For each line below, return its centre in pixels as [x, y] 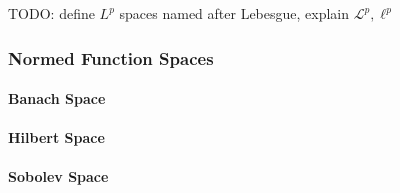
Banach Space [57, 98]
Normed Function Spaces [111, 57]
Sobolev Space [58, 176]
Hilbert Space [56, 137]
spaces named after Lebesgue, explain [234, 13]
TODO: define [51, 13]
